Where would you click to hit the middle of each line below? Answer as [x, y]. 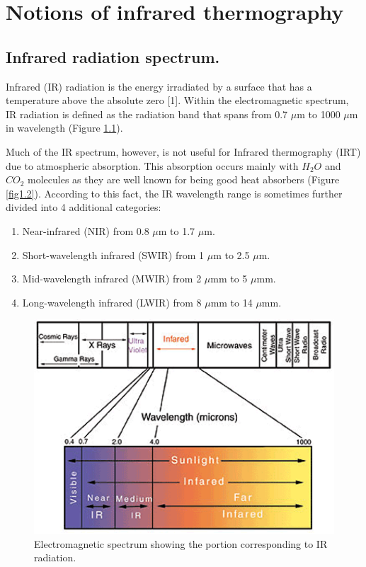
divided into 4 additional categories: [84, 207]
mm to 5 [229, 279]
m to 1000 [319, 114]
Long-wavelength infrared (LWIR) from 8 [112, 302]
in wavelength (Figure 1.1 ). [64, 128]
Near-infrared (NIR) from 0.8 [86, 230]
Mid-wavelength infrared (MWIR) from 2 [112, 279]
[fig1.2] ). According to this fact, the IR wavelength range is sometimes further [174, 193]
